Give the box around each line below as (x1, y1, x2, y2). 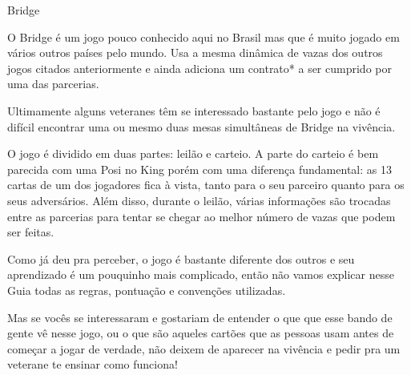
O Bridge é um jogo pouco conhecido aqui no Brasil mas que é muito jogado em (7, 28, 400, 45)
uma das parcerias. (7, 75, 99, 92)
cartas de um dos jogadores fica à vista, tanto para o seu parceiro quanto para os (7, 176, 405, 193)
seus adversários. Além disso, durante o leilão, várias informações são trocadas (7, 192, 391, 208)
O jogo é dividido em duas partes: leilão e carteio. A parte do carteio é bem (7, 145, 379, 162)
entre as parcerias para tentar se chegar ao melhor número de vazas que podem (7, 208, 396, 224)
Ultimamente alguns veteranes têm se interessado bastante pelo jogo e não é (7, 102, 381, 119)
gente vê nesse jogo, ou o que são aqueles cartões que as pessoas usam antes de (7, 325, 394, 341)
